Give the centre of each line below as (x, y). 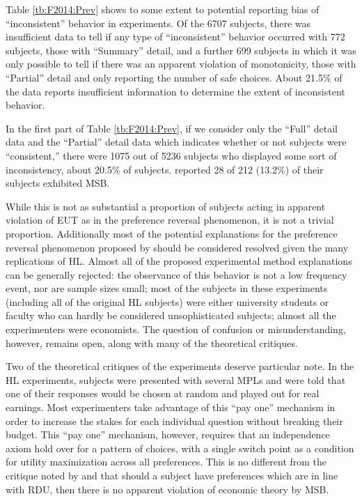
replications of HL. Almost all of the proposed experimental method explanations (179, 261)
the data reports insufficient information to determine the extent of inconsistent (175, 91)
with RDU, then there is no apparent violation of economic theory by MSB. (167, 489)
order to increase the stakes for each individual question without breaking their (174, 421)
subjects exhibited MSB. (58, 183)
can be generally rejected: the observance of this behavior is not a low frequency (176, 274)
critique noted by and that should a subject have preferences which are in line (172, 475)
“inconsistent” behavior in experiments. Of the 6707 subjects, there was (158, 23)
